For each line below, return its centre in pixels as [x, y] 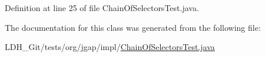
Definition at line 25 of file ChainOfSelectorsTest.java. [102, 8]
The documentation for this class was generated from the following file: [133, 27]
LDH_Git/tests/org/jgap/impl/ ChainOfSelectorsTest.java [110, 47]
